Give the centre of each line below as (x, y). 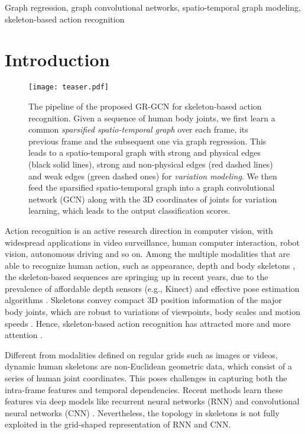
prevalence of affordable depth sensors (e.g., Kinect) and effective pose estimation (152, 288)
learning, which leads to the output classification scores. (129, 210)
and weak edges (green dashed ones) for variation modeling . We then (153, 176)
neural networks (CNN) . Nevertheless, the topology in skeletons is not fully (142, 412)
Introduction (57, 60)
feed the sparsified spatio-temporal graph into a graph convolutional (152, 187)
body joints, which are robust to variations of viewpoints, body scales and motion (152, 312)
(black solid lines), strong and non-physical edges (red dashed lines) (151, 164)
